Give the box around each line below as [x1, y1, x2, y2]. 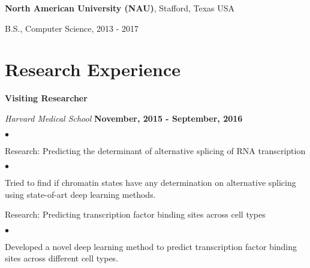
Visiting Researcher [5, 92, 88, 104]
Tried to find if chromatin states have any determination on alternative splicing [5, 176, 296, 189]
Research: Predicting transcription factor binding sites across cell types [5, 208, 266, 221]
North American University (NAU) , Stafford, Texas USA [5, 2, 235, 14]
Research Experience [5, 57, 180, 82]
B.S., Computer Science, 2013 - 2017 [5, 22, 139, 34]
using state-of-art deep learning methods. [5, 188, 156, 200]
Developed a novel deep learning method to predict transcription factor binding [5, 240, 297, 252]
